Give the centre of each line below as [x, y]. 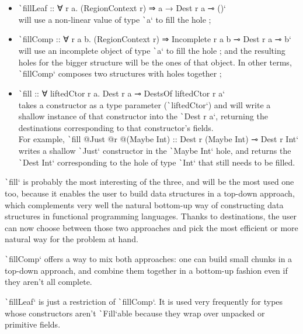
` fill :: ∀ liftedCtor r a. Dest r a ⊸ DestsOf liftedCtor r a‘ [122, 93]
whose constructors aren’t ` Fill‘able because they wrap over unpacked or [135, 313]
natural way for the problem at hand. [72, 239]
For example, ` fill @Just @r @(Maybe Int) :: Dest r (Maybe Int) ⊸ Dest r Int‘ [159, 139]
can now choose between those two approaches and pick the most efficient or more [151, 227]
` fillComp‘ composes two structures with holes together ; [120, 73]
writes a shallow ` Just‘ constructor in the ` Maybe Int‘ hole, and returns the [155, 151]
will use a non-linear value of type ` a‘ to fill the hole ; [115, 19]
